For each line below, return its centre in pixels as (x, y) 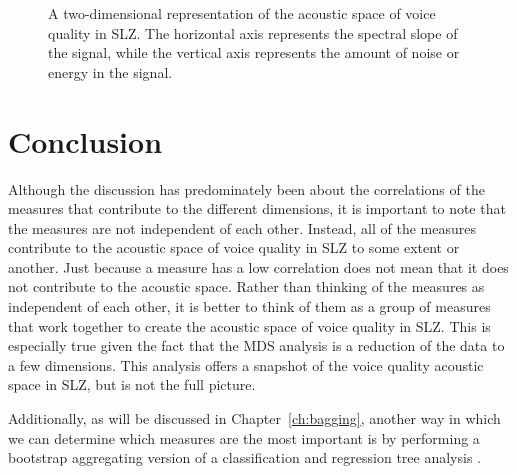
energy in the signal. (110, 71)
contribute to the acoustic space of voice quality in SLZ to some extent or (234, 247)
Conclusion (85, 140)
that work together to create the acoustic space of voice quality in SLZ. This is (249, 325)
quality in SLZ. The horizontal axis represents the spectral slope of (253, 32)
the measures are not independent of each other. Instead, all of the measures (242, 227)
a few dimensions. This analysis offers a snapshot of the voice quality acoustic (246, 364)
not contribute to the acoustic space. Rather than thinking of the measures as (246, 286)
